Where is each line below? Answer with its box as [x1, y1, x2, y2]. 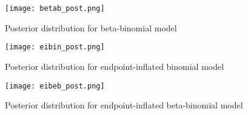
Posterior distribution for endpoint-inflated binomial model [5, 60, 224, 72]
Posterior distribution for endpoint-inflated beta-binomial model [5, 99, 243, 111]
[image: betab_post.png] [5, 4, 105, 13]
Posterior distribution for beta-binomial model [5, 21, 177, 34]
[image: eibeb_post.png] [5, 81, 105, 90]
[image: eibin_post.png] [5, 43, 105, 52]
